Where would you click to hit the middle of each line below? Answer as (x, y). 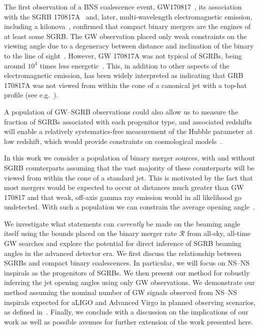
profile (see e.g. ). (31, 95)
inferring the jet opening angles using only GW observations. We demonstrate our (129, 282)
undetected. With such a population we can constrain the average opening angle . (129, 207)
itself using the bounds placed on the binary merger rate (90, 233)
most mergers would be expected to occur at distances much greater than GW (124, 187)
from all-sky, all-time (219, 233)
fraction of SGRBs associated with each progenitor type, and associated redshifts (128, 121)
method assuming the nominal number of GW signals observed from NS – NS (121, 292)
